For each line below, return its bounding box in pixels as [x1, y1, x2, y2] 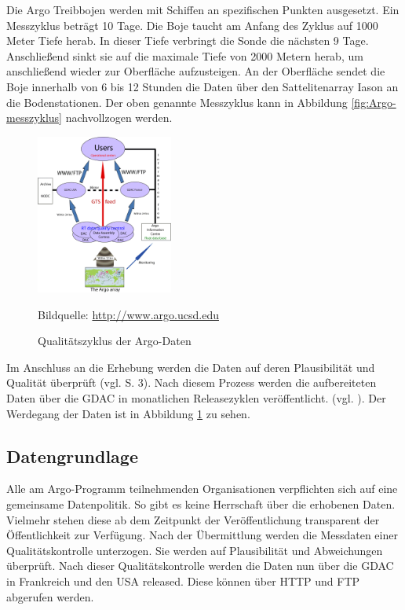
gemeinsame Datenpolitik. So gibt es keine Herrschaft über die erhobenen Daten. [6, 495, 396, 512]
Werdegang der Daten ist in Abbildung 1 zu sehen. [6, 405, 250, 421]
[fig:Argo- [351, 94, 396, 110]
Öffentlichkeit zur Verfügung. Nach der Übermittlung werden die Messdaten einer [6, 527, 398, 543]
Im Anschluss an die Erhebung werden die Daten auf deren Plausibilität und [6, 358, 375, 375]
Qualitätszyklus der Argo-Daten [38, 333, 192, 349]
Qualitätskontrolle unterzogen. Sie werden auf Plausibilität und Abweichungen [6, 542, 383, 558]
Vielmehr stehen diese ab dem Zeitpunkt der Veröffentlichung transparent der [6, 511, 380, 527]
